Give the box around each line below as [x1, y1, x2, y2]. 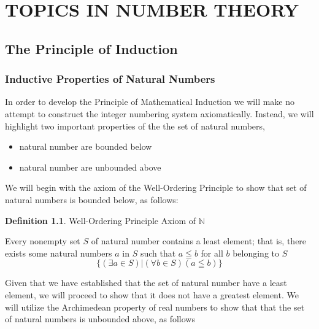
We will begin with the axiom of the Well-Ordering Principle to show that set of [5, 181, 307, 194]
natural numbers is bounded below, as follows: [5, 193, 179, 206]
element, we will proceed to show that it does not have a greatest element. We [5, 288, 299, 301]
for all [201, 246, 223, 259]
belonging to [233, 246, 279, 259]
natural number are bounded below [19, 140, 152, 153]
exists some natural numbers [5, 246, 112, 259]
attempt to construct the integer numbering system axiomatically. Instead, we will [5, 107, 314, 120]
